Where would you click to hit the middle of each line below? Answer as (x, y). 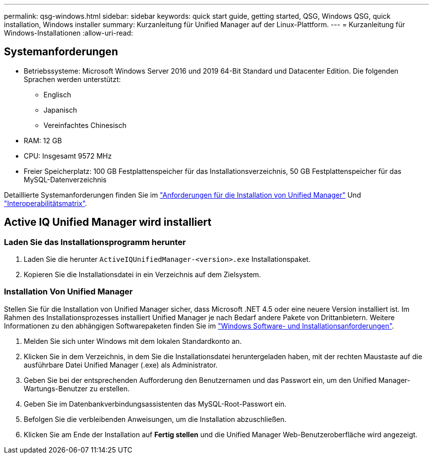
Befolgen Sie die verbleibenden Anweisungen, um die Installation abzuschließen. (155, 419)
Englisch (57, 94)
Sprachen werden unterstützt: (72, 79)
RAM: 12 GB (43, 140)
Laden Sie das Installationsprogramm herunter (95, 242)
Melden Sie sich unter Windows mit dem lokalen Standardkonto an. (133, 341)
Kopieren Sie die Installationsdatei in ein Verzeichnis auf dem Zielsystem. (142, 275)
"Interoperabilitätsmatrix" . (46, 203)
